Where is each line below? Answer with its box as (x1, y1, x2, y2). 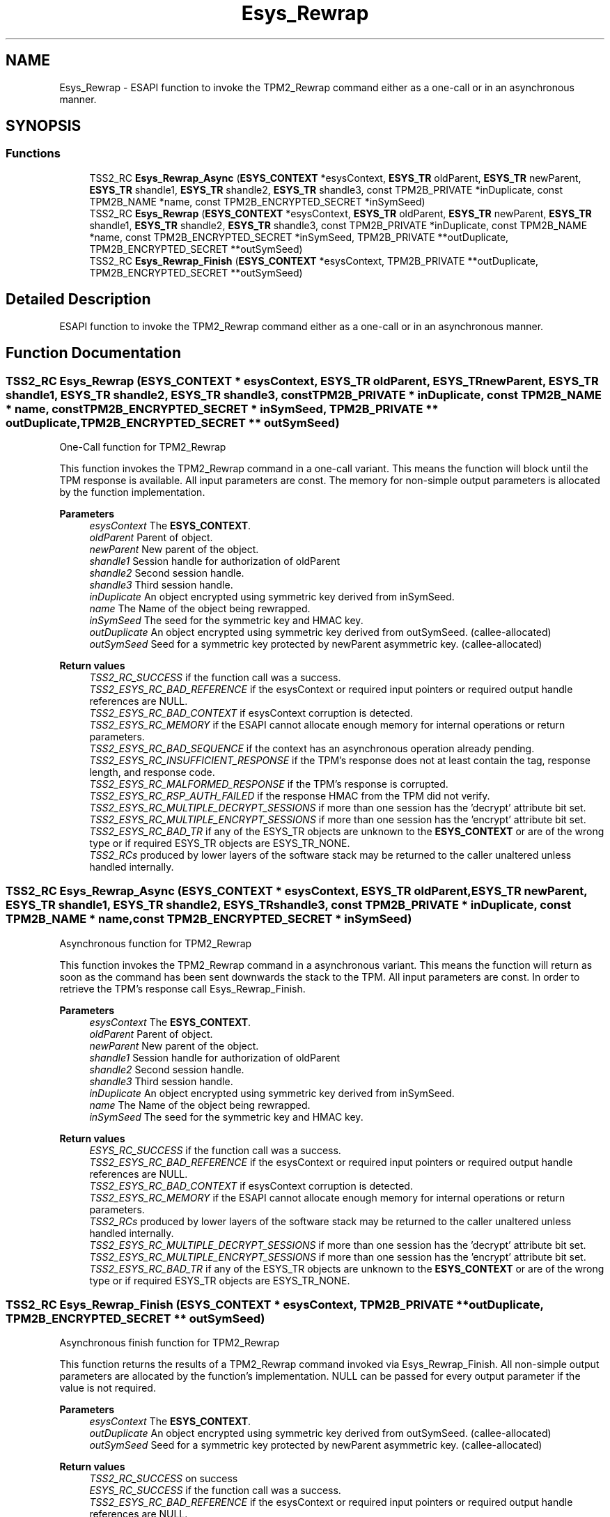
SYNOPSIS (6, 117, 81, 135)
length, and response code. (89, 765, 215, 778)
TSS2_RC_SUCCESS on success (89, 1472, 238, 1485)
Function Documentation (6, 344, 181, 362)
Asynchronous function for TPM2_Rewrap (59, 937, 252, 949)
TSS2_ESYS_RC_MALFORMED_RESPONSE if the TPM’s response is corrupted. (89, 777, 448, 790)
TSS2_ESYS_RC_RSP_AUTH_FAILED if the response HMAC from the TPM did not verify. (89, 789, 490, 802)
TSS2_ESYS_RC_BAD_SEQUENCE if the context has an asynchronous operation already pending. (89, 742, 535, 754)
